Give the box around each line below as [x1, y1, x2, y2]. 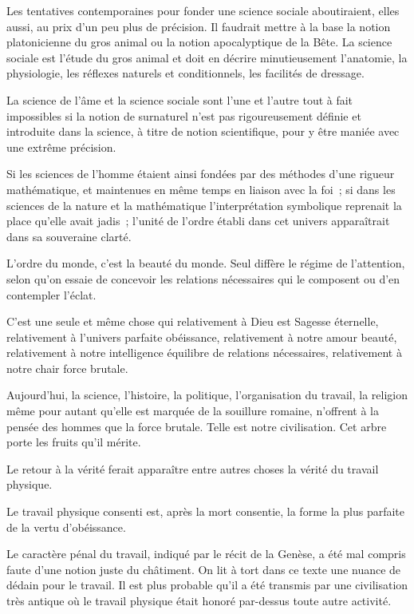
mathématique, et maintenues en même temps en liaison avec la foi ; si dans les [6, 180, 396, 197]
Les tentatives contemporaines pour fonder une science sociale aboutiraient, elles [6, 2, 400, 18]
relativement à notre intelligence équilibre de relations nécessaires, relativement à [6, 344, 402, 361]
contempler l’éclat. [6, 286, 97, 303]
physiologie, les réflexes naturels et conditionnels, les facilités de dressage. [6, 65, 365, 81]
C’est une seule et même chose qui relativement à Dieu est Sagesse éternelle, [6, 313, 379, 330]
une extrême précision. [6, 138, 116, 155]
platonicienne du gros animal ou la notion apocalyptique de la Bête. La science [6, 34, 392, 50]
